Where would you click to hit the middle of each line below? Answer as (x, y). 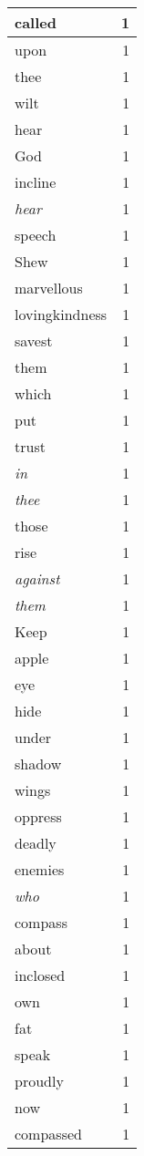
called (36, 22)
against (37, 578)
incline (36, 182)
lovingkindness (61, 314)
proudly (39, 1081)
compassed (48, 1134)
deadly (36, 843)
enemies (40, 869)
